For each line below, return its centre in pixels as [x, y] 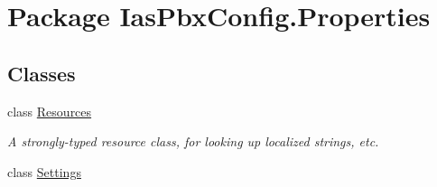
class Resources [50, 111]
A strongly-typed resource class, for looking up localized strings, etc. [193, 141]
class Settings [44, 171]
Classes [42, 73]
